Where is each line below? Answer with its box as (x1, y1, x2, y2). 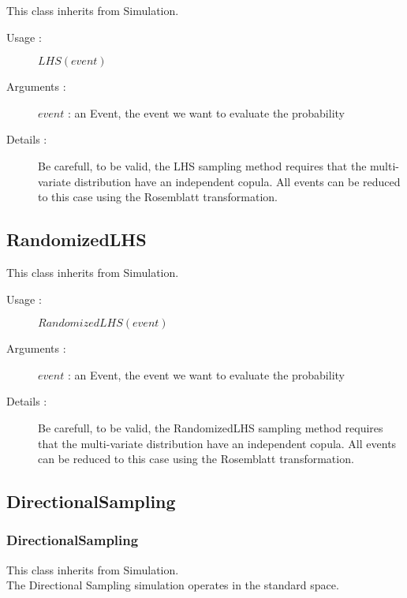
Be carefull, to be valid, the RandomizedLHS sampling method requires (38, 419, 383, 435)
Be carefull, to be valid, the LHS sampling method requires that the (38, 157, 367, 174)
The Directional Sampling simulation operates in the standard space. (6, 577, 339, 593)
